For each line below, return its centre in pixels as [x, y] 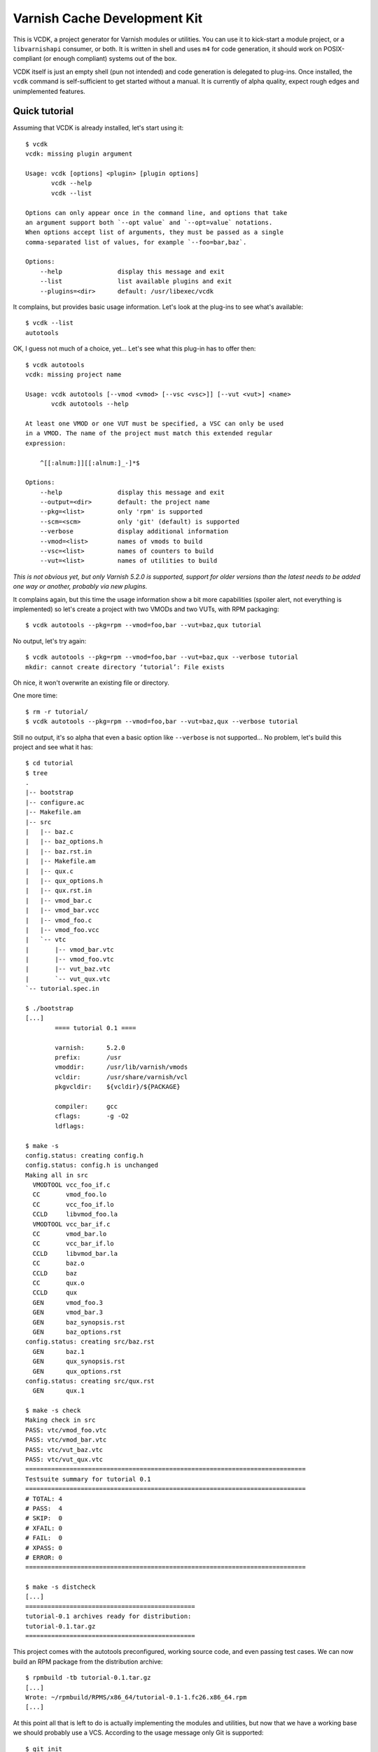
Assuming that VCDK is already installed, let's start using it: [98, 128]
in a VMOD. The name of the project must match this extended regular [149, 433]
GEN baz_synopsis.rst [79, 1322]
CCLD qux [55, 1293]
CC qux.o [58, 1283]
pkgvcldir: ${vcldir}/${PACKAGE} [118, 1087]
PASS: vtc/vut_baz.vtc [64, 1450]
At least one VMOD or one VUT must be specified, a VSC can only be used [155, 423]
